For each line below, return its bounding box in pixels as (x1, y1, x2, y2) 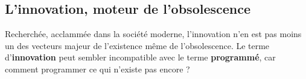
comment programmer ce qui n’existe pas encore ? (5, 62, 190, 75)
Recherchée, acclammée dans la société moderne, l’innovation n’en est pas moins (5, 28, 302, 40)
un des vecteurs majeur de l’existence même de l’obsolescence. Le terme (5, 39, 270, 51)
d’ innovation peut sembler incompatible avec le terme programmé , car (5, 51, 276, 63)
